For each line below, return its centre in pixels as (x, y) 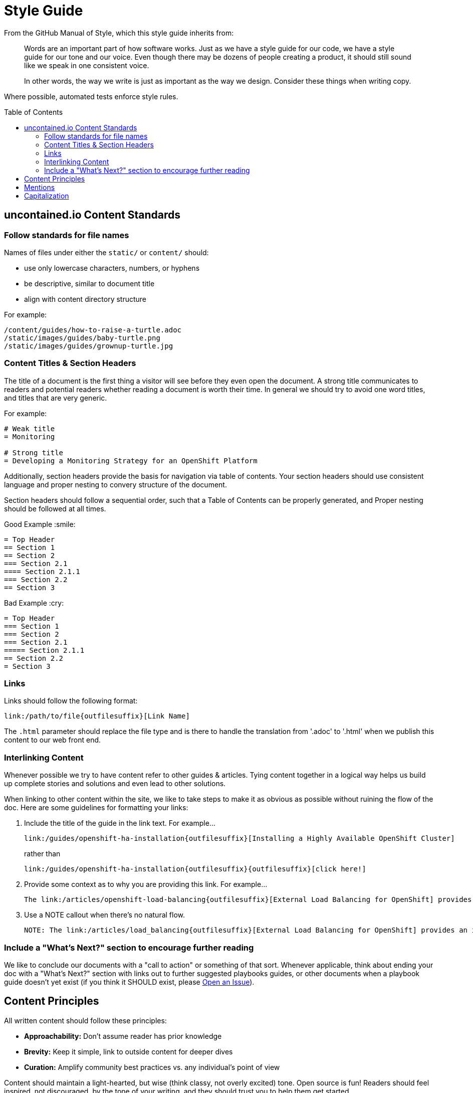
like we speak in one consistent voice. (87, 65)
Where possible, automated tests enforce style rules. (91, 96)
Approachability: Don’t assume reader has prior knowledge (123, 1036)
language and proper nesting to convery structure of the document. (115, 484)
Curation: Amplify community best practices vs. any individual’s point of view (152, 1067)
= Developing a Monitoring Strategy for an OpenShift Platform (131, 461)
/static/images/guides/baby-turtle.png (82, 338)
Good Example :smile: (40, 524)
